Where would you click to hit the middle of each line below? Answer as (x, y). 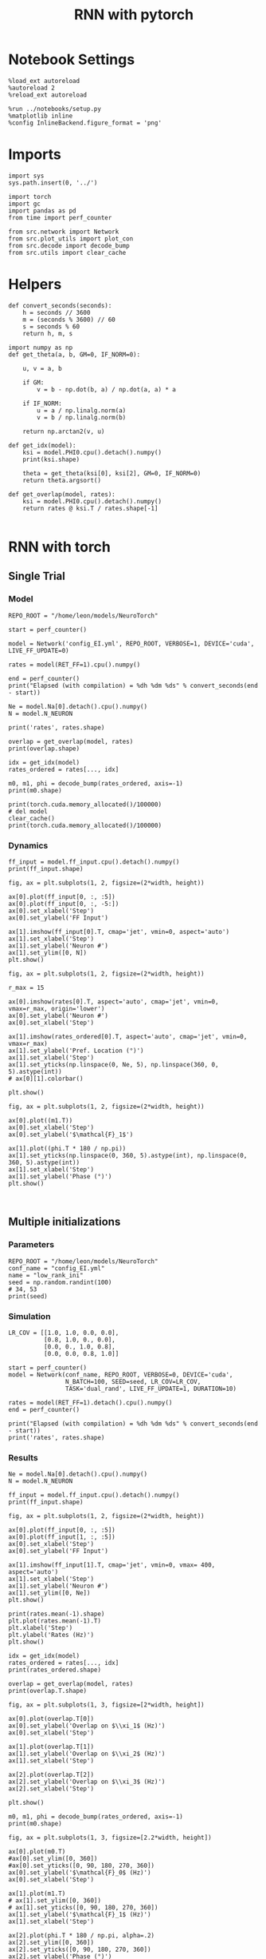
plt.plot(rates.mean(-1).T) (55, 1621)
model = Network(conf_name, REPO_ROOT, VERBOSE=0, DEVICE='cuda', (121, 1375)
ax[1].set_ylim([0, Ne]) (49, 1593)
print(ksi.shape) (51, 459)
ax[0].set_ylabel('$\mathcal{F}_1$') (71, 1134)
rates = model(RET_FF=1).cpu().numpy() (74, 665)
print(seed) (28, 1296)
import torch (30, 197)
